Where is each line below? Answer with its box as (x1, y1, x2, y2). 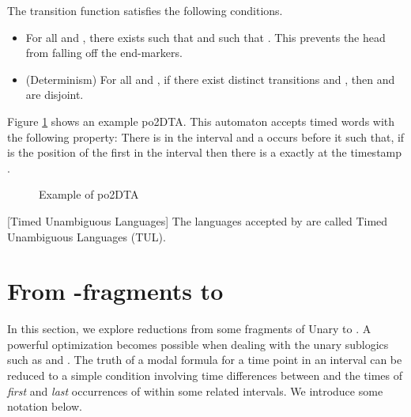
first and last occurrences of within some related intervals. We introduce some (7, 382, 383, 399)
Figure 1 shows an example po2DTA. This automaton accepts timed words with (7, 112, 395, 129)
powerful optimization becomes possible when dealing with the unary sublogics (7, 335, 389, 352)
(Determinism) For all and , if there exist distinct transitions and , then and (25, 70, 395, 87)
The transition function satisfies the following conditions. (7, 2, 283, 18)
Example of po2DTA (39, 186, 139, 203)
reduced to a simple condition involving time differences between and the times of (7, 367, 402, 384)
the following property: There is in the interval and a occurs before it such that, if (7, 128, 405, 145)
